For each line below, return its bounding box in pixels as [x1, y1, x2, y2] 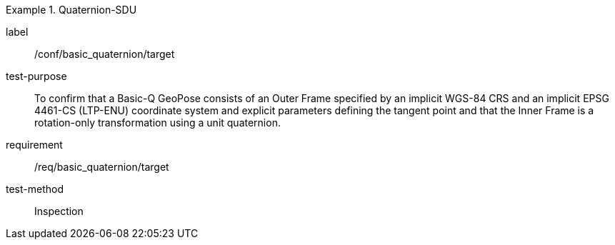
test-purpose [6, 70, 67, 82]
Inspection [34, 205, 84, 217]
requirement [6, 139, 63, 151]
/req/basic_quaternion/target [34, 161, 169, 173]
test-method [6, 183, 64, 195]
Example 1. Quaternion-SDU [6, 4, 137, 16]
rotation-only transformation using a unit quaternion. [34, 116, 281, 129]
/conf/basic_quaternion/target [34, 48, 175, 60]
